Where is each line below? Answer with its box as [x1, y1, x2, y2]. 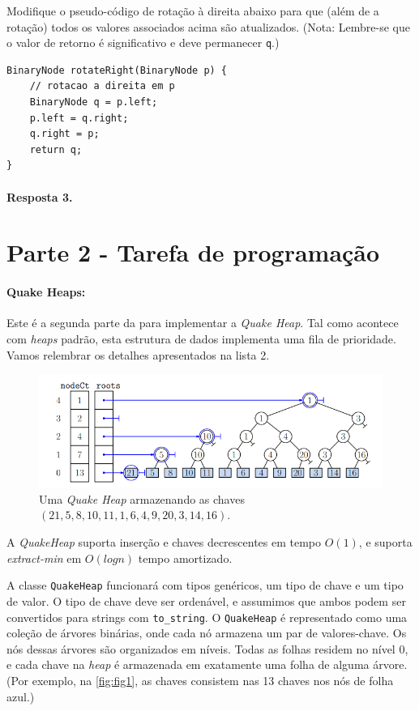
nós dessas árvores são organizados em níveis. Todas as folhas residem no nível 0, [6, 640, 408, 657]
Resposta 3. [6, 188, 73, 205]
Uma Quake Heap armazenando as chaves [39, 490, 245, 507]
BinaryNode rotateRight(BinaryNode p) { [6, 64, 228, 76]
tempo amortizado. [138, 549, 233, 566]
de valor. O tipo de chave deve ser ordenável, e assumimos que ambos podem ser [6, 592, 406, 609]
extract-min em [6, 549, 82, 566]
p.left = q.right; [29, 112, 129, 124]
